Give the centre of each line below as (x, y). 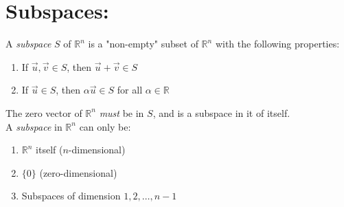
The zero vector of (44, 112)
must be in (122, 112)
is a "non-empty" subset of (143, 44)
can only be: (105, 126)
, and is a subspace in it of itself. (221, 112)
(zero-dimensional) (78, 172)
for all (130, 90)
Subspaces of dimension (71, 196)
